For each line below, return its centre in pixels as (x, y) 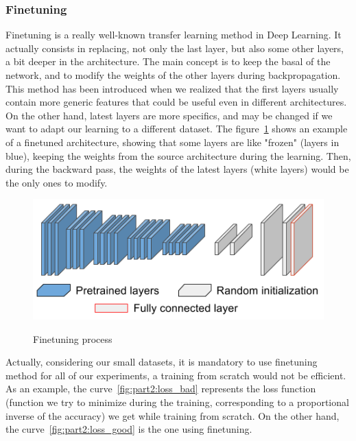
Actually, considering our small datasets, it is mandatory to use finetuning (162, 362)
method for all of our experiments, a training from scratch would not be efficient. (176, 375)
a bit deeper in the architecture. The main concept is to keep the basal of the (168, 61)
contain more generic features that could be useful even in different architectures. (176, 102)
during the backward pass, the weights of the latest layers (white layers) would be (177, 169)
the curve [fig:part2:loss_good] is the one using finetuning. (129, 429)
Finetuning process (73, 338)
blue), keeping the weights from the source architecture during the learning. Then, (178, 155)
